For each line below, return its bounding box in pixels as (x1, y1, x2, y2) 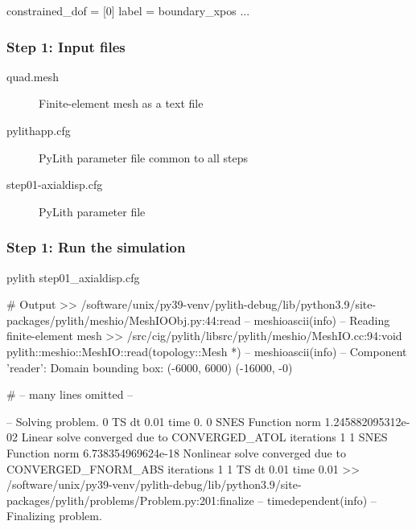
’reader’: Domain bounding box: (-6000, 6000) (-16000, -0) (6, 359, 293, 375)
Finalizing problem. (6, 507, 102, 524)
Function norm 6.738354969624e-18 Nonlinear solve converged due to (6, 444, 346, 461)
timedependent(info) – (267, 491, 377, 508)
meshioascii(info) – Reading (253, 311, 390, 328)
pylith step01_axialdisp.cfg (6, 269, 140, 285)
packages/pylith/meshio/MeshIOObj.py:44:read (6, 311, 241, 328)
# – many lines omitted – (6, 386, 134, 403)
